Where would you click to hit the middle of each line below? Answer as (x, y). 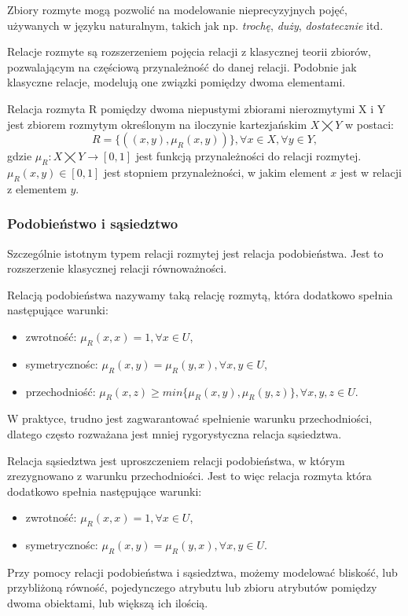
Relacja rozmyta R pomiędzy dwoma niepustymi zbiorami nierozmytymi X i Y (197, 108)
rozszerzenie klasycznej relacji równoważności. (117, 268)
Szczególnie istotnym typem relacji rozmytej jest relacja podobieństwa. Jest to (195, 253)
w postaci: (370, 124)
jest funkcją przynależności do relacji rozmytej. (248, 156)
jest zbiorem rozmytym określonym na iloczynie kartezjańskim (157, 124)
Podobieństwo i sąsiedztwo (93, 224)
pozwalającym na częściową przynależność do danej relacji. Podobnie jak (182, 66)
